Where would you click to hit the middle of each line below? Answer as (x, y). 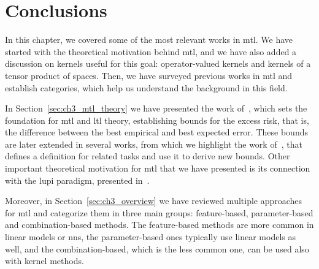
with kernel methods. (44, 261)
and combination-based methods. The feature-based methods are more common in (159, 225)
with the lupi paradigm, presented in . (77, 180)
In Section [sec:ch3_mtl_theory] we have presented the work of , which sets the (156, 108)
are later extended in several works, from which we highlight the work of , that (154, 144)
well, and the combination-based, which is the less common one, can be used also (157, 248)
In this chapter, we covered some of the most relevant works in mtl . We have (149, 40)
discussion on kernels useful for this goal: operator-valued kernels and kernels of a (158, 63)
